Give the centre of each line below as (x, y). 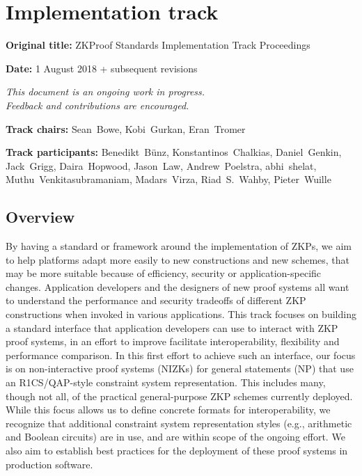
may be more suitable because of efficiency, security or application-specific (164, 273)
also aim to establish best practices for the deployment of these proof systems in (177, 450)
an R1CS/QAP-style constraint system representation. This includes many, (166, 382)
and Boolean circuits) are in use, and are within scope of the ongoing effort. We (175, 437)
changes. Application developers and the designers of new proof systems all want (178, 286)
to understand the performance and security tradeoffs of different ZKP (156, 300)
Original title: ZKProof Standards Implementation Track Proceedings (158, 45)
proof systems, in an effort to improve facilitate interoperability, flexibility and (173, 341)
